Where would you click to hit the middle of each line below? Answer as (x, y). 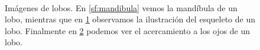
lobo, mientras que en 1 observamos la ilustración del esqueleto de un (130, 19)
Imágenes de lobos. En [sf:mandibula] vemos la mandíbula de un (121, 7)
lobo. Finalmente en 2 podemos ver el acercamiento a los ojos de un (128, 30)
